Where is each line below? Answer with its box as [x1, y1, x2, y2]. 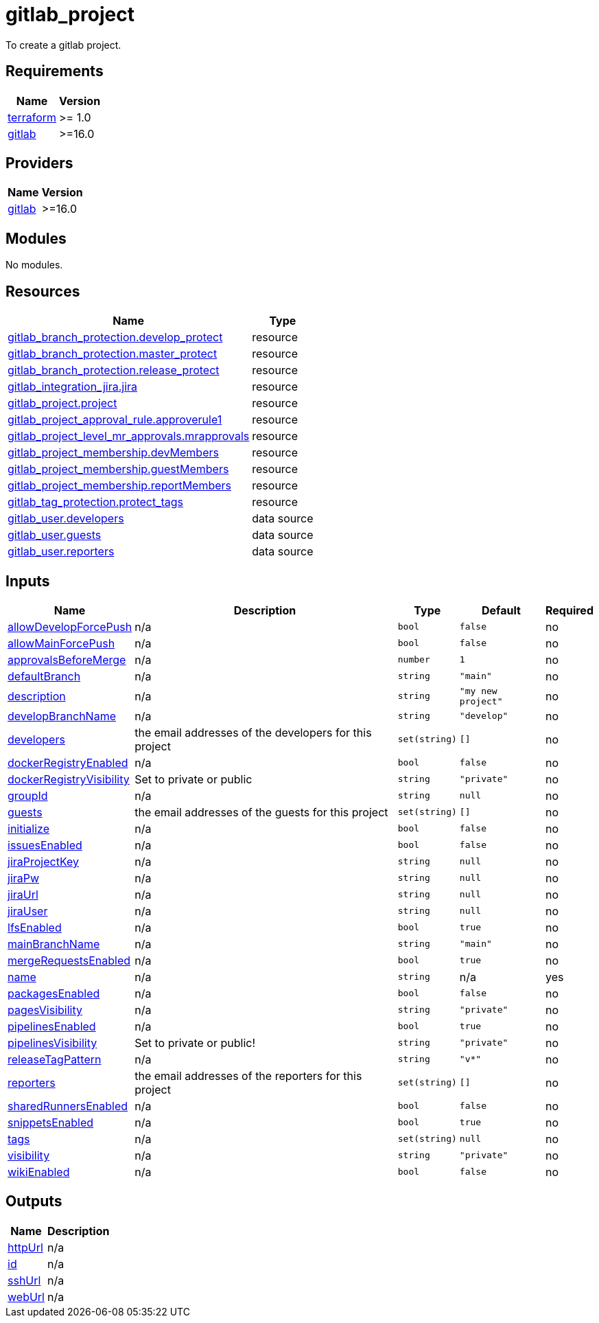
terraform [8, 110, 57, 124]
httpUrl [8, 1240, 43, 1254]
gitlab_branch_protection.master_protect [8, 347, 218, 361]
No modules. [5, 259, 63, 271]
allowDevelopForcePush [8, 619, 132, 634]
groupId [8, 788, 48, 803]
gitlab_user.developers [8, 511, 124, 526]
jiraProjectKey [8, 854, 80, 868]
